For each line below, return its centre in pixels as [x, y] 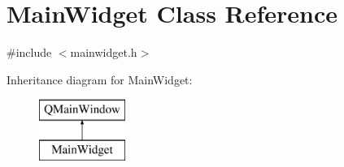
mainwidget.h [104, 52]
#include [29, 52]
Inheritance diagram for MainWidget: [100, 79]
